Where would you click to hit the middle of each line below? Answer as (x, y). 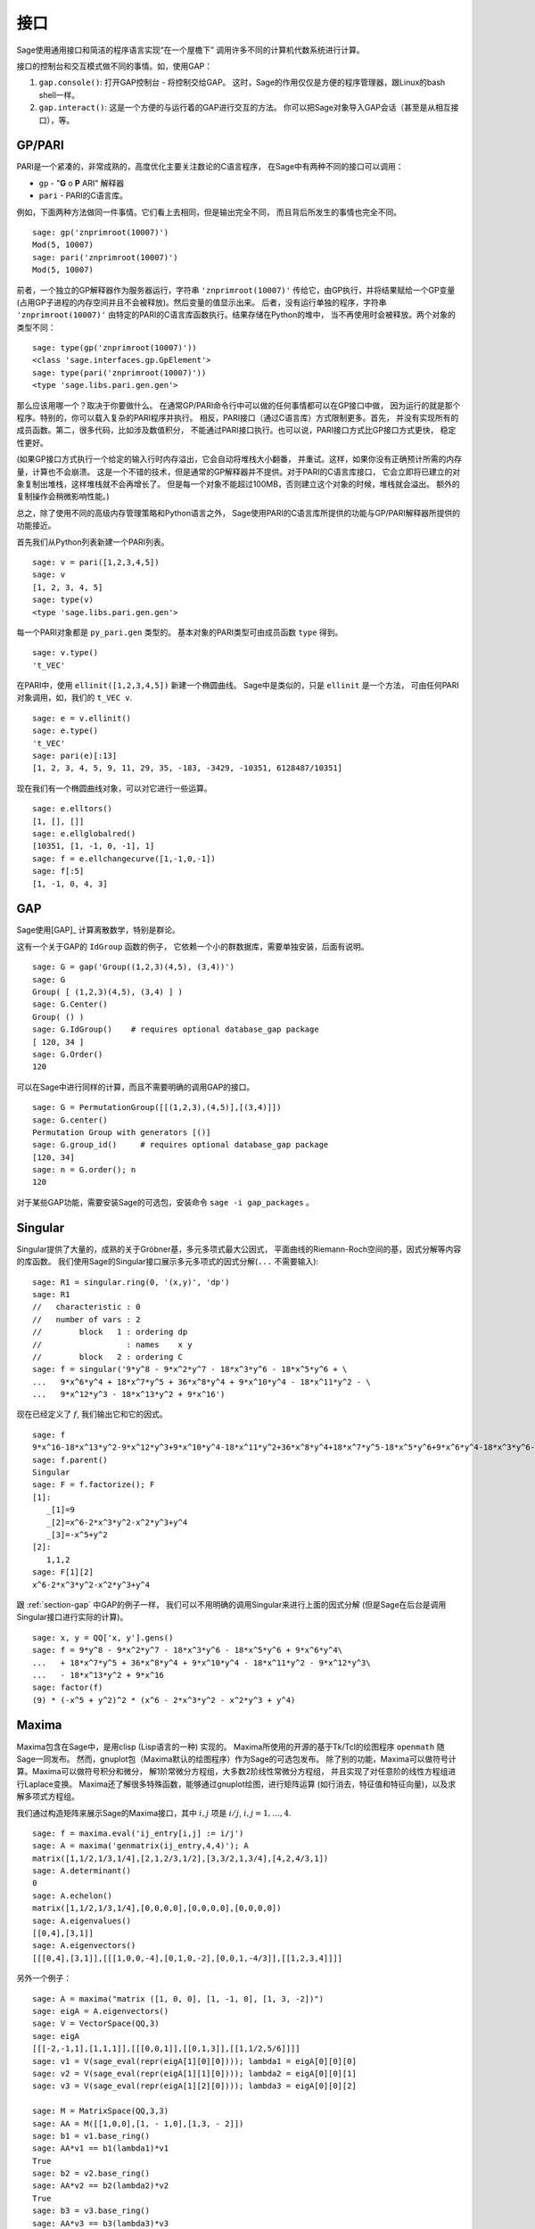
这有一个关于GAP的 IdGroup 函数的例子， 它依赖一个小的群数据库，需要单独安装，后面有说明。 (193, 946)
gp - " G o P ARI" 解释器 (82, 183)
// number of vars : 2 (86, 1319)
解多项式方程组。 (48, 1797)
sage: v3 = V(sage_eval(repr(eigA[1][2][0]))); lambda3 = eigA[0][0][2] (194, 2086)
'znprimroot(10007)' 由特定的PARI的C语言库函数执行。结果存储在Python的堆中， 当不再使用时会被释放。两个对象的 (236, 315)
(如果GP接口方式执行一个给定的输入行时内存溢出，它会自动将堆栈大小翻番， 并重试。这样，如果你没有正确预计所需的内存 (239, 459)
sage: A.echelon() (73, 1896)
